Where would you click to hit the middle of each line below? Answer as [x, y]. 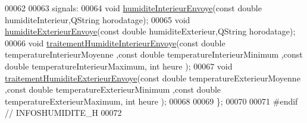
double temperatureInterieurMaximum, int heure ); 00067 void [119, 66]
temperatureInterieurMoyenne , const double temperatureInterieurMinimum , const [154, 54]
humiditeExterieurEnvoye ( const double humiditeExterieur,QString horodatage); [150, 31]
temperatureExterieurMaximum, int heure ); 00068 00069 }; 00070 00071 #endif [151, 101]
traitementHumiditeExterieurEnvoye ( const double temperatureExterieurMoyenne [153, 78]
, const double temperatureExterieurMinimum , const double [113, 89]
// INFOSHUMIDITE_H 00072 [63, 113]
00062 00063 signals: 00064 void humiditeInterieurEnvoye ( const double [133, 8]
